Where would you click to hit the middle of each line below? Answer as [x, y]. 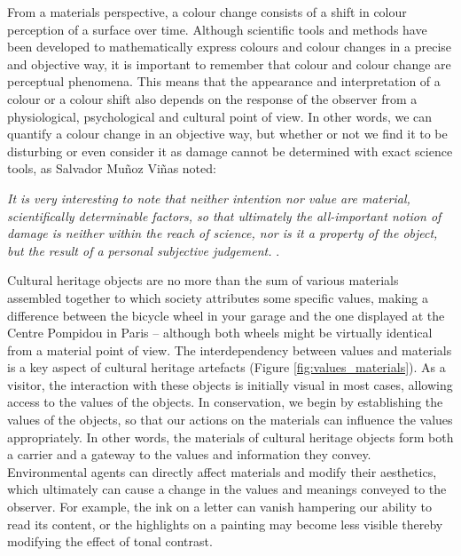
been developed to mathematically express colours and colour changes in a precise [230, 47]
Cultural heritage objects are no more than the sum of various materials [203, 280]
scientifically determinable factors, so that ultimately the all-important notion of [224, 215]
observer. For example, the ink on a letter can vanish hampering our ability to [219, 507]
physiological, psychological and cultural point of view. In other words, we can [220, 116]
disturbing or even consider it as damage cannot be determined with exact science [230, 151]
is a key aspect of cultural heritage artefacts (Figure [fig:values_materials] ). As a [227, 367]
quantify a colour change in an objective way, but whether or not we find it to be [227, 134]
